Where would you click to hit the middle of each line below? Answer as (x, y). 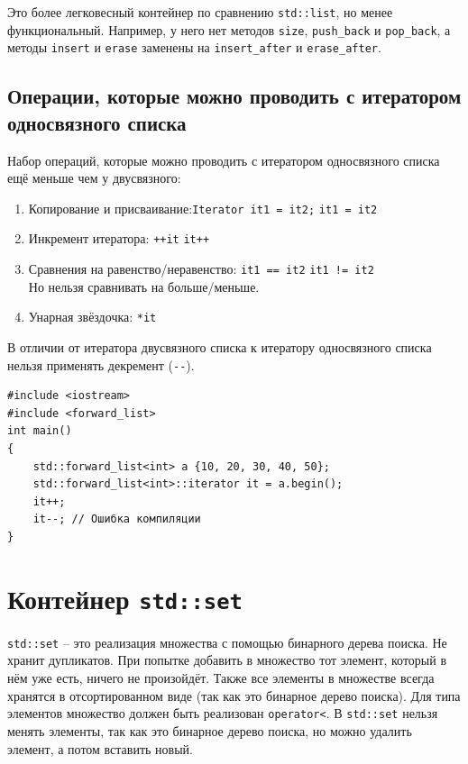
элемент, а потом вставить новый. (100, 748)
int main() (40, 431)
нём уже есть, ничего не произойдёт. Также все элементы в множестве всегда (221, 678)
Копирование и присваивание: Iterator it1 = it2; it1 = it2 (203, 208)
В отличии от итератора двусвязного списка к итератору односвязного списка (220, 346)
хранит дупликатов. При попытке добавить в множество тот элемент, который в (227, 660)
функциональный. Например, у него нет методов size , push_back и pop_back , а (229, 29)
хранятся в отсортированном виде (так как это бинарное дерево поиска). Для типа (234, 695)
